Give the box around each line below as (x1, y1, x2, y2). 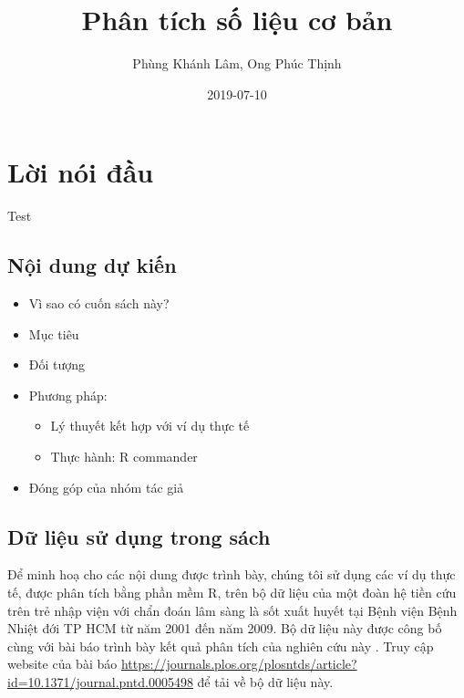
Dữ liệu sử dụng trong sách (7, 522, 271, 550)
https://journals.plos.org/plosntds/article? (120, 654, 357, 673)
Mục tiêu (28, 324, 79, 343)
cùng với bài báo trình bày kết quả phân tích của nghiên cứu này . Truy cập (7, 636, 434, 655)
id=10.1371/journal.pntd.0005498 (7, 672, 193, 691)
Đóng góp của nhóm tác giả (28, 477, 184, 496)
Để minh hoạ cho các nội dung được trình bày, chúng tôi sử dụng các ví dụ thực (7, 565, 456, 584)
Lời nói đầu (7, 153, 154, 191)
